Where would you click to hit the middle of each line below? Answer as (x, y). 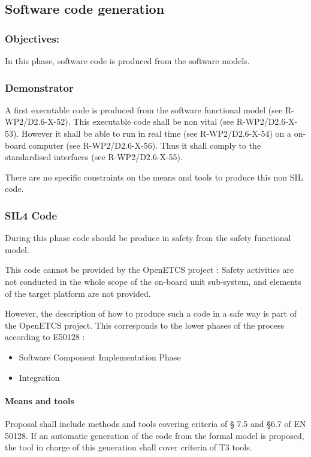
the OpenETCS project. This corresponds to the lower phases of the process (145, 325)
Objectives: (32, 38)
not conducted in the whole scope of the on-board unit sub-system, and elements (153, 281)
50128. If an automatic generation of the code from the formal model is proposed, (155, 435)
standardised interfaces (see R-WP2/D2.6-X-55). (94, 157)
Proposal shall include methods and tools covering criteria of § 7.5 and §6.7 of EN (155, 423)
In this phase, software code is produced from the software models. (127, 61)
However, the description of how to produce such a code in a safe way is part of (151, 313)
